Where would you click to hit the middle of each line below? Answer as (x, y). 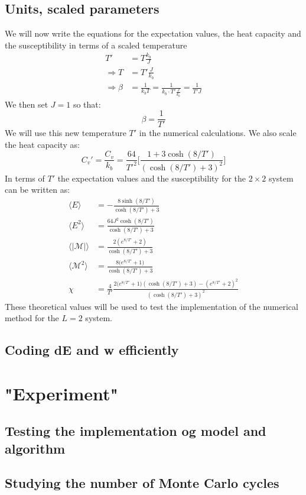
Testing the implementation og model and (136, 431)
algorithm (35, 448)
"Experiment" (61, 393)
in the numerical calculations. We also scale (218, 133)
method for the (32, 318)
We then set (27, 104)
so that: (87, 104)
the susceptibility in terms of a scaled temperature (96, 45)
